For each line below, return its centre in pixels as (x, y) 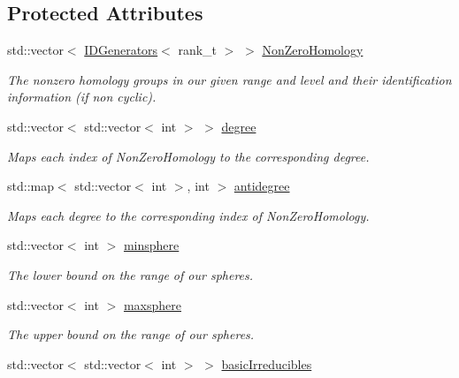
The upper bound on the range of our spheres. (131, 334)
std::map (31, 186)
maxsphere (153, 304)
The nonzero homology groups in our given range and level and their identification (229, 79)
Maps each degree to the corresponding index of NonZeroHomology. (188, 215)
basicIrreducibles (267, 363)
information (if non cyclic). (82, 97)
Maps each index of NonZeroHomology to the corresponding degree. (188, 156)
